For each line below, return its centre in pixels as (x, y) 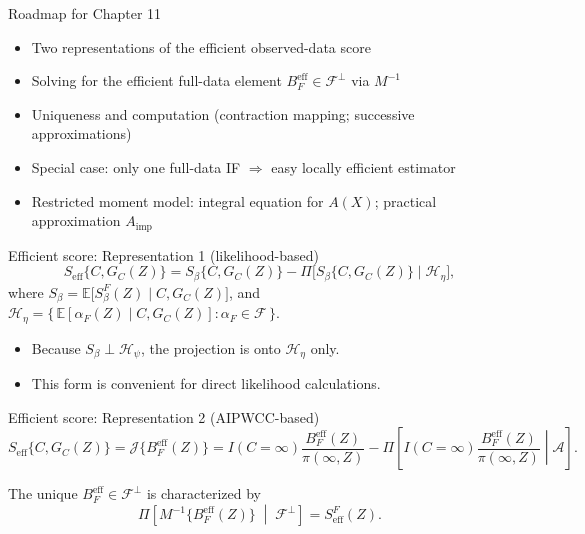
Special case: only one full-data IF (136, 166)
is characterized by (203, 493)
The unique (43, 493)
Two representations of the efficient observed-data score (201, 46)
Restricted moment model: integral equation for (177, 200)
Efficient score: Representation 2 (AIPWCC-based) (164, 416)
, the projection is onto (211, 347)
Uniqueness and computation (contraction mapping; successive (223, 113)
